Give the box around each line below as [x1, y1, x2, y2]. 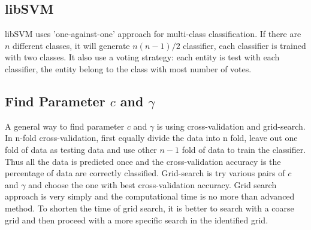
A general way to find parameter [5, 119, 125, 132]
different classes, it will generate [13, 39, 130, 51]
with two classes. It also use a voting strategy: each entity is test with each [5, 51, 280, 63]
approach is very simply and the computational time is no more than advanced [5, 190, 295, 203]
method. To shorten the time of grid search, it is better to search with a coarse [5, 201, 294, 214]
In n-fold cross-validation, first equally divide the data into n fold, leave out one [5, 131, 298, 144]
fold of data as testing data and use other [5, 143, 157, 155]
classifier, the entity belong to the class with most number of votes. [5, 62, 252, 75]
